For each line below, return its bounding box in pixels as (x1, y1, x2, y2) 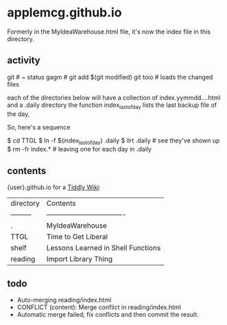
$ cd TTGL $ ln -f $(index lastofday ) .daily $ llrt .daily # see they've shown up (7, 136, 220, 146)
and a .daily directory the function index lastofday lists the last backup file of (7, 101, 217, 110)
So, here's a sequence (7, 123, 71, 131)
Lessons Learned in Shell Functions (46, 243, 161, 253)
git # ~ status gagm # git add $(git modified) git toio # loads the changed (7, 73, 213, 81)
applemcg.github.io (7, 5, 122, 21)
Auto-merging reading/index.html (16, 296, 112, 304)
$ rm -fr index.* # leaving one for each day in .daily (7, 145, 152, 154)
